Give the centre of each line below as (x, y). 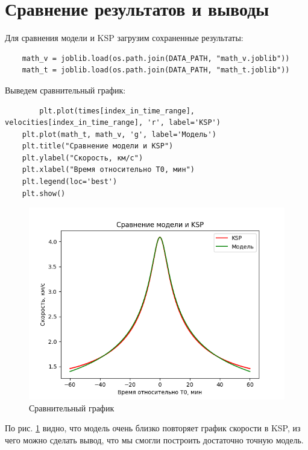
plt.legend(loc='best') (70, 182)
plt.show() (44, 193)
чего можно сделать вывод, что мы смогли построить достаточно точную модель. (154, 440)
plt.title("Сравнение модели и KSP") (98, 146)
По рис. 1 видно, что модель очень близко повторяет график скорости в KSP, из (153, 428)
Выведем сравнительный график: (65, 90)
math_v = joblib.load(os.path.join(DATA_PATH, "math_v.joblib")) (156, 58)
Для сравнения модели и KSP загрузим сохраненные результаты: (124, 38)
